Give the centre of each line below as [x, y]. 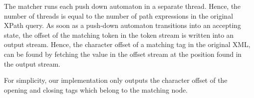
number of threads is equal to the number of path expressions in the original [119, 15]
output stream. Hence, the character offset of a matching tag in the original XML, [127, 44]
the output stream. [32, 63]
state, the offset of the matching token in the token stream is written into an [119, 35]
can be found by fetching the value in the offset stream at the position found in [123, 54]
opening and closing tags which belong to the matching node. [96, 89]
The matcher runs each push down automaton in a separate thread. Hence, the [122, 6]
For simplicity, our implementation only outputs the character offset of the [116, 80]
